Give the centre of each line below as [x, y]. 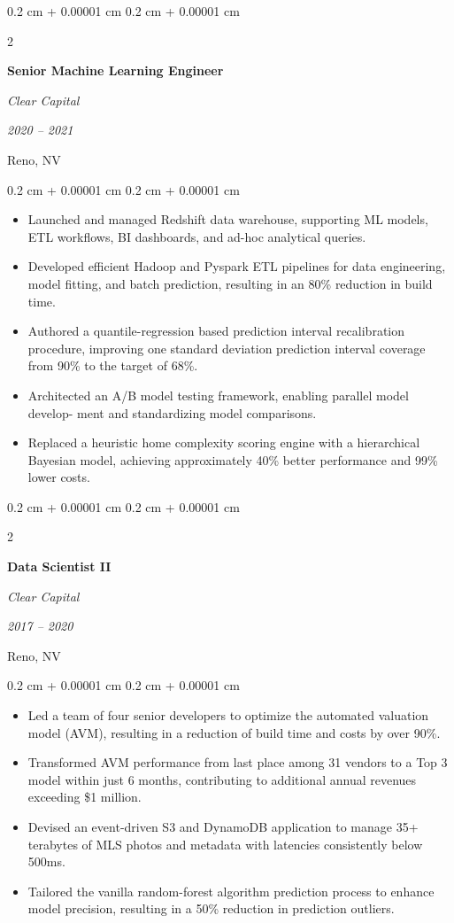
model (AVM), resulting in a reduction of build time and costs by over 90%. [234, 732]
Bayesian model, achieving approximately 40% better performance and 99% [233, 459]
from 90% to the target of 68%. [113, 365]
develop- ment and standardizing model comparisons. [172, 412]
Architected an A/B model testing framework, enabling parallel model [218, 395]
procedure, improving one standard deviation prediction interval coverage [227, 348]
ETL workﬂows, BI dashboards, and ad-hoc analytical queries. [197, 236]
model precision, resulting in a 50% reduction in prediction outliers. [211, 908]
